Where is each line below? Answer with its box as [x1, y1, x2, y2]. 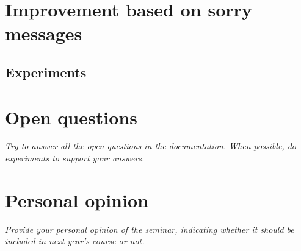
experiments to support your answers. [5, 152, 145, 164]
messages [5, 21, 82, 46]
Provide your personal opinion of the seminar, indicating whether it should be [5, 222, 294, 235]
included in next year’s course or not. [5, 235, 145, 247]
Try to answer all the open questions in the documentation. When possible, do [5, 140, 297, 152]
